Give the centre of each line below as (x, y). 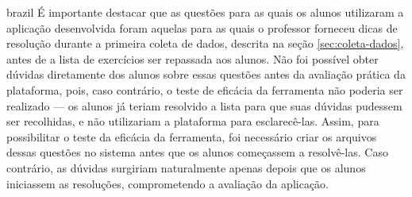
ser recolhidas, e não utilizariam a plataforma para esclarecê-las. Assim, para (193, 121)
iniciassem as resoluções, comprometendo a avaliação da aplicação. (168, 183)
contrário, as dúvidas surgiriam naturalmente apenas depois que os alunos (186, 167)
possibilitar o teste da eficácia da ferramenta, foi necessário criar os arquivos (192, 136)
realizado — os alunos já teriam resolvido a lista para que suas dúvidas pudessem (204, 105)
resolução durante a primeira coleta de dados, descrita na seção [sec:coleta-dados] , (205, 43)
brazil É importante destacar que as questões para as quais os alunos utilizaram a (205, 12)
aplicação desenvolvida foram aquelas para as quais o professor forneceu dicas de (202, 27)
